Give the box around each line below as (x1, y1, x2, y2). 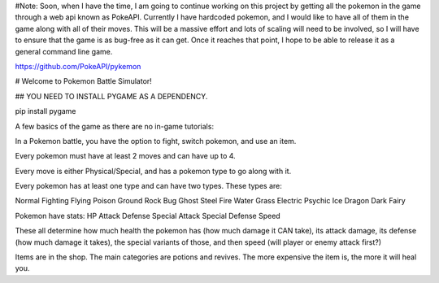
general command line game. (15, 46, 113, 56)
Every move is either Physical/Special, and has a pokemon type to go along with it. (15, 166, 292, 176)
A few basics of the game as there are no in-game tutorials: (15, 121, 215, 131)
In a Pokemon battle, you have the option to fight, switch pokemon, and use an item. (15, 136, 297, 146)
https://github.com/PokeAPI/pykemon (15, 61, 141, 71)
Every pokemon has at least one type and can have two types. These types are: (15, 181, 282, 191)
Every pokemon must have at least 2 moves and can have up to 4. (15, 151, 236, 161)
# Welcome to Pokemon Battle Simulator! (15, 76, 152, 86)
